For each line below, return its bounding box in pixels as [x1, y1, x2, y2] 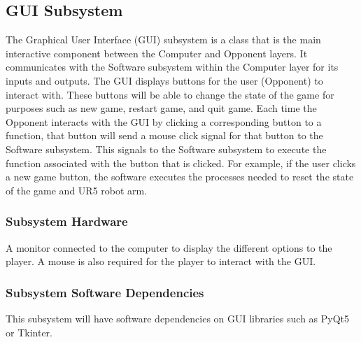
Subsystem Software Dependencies [6, 283, 204, 301]
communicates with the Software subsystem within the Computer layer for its [6, 59, 339, 74]
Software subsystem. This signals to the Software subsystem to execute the [6, 141, 327, 156]
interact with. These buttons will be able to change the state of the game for [6, 87, 334, 101]
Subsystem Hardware [6, 213, 128, 230]
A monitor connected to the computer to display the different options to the [6, 240, 332, 255]
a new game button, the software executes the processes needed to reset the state [6, 169, 354, 184]
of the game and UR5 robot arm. [6, 183, 148, 197]
